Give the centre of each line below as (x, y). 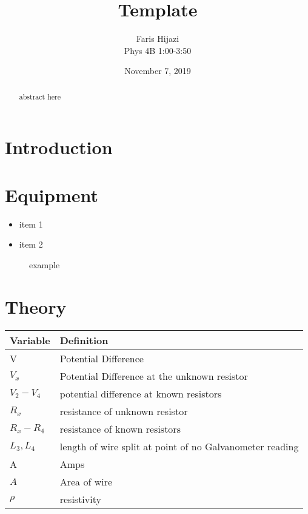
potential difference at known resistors (141, 393)
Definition (84, 340)
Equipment (52, 194)
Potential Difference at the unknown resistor (154, 376)
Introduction (59, 147)
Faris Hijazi (158, 39)
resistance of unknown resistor (124, 411)
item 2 (31, 244)
